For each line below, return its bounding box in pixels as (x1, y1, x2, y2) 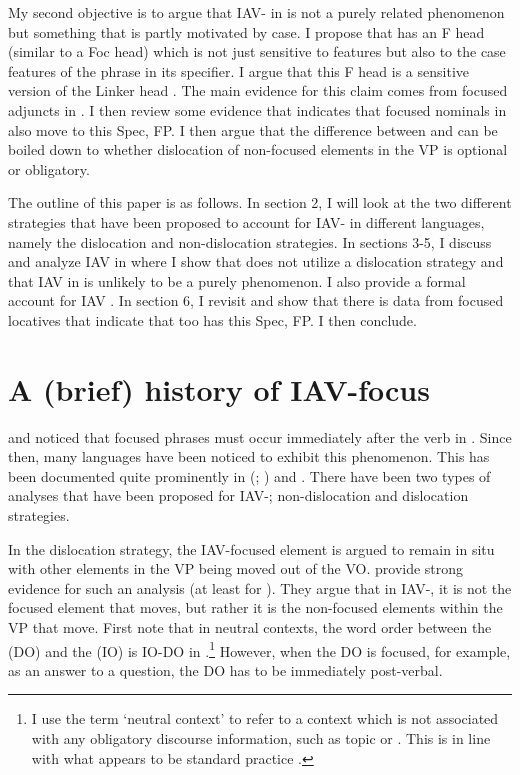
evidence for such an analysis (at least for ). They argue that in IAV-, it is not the (8, 577, 512, 598)
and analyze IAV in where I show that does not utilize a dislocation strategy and (8, 251, 504, 272)
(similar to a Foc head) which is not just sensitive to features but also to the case (8, 41, 506, 62)
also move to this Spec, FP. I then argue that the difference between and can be (8, 119, 498, 140)
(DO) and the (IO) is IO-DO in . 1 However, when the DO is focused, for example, (8, 637, 511, 661)
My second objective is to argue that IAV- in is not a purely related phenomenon (8, 2, 505, 22)
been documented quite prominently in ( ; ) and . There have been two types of (8, 465, 491, 486)
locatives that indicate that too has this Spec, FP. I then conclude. (8, 309, 417, 330)
